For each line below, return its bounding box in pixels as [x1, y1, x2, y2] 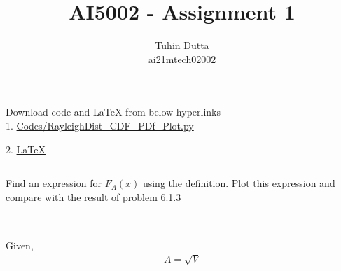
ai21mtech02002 [148, 51, 216, 66]
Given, [6, 237, 34, 252]
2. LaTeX [6, 141, 46, 156]
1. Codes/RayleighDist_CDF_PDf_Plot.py [6, 118, 194, 132]
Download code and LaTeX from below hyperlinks [6, 104, 221, 119]
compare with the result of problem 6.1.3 [6, 190, 181, 204]
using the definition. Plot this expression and [142, 176, 335, 190]
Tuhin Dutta [155, 38, 209, 53]
